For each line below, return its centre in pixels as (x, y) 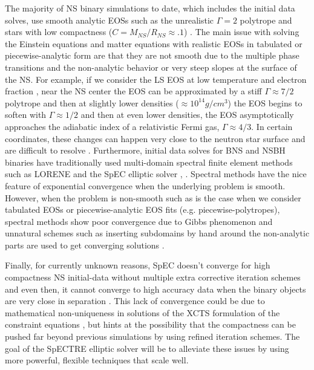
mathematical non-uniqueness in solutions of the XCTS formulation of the (142, 312)
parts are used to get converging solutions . (85, 245)
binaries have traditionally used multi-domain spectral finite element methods (149, 162)
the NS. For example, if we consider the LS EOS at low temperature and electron (156, 79)
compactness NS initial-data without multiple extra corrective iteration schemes (153, 277)
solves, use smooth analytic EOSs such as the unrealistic (109, 20)
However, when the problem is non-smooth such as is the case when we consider (153, 197)
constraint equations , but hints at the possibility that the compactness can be (150, 324)
